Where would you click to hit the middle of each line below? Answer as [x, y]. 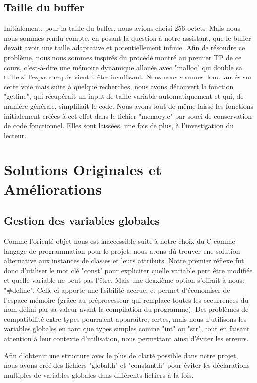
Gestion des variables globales [82, 220]
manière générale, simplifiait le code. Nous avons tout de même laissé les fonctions [128, 106]
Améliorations [53, 189]
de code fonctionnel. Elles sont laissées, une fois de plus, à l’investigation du [119, 125]
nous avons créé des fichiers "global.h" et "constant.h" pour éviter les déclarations [127, 365]
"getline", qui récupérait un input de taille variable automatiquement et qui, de [124, 96]
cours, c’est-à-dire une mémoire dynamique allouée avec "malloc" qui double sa [123, 67]
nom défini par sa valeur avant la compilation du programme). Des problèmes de [126, 309]
